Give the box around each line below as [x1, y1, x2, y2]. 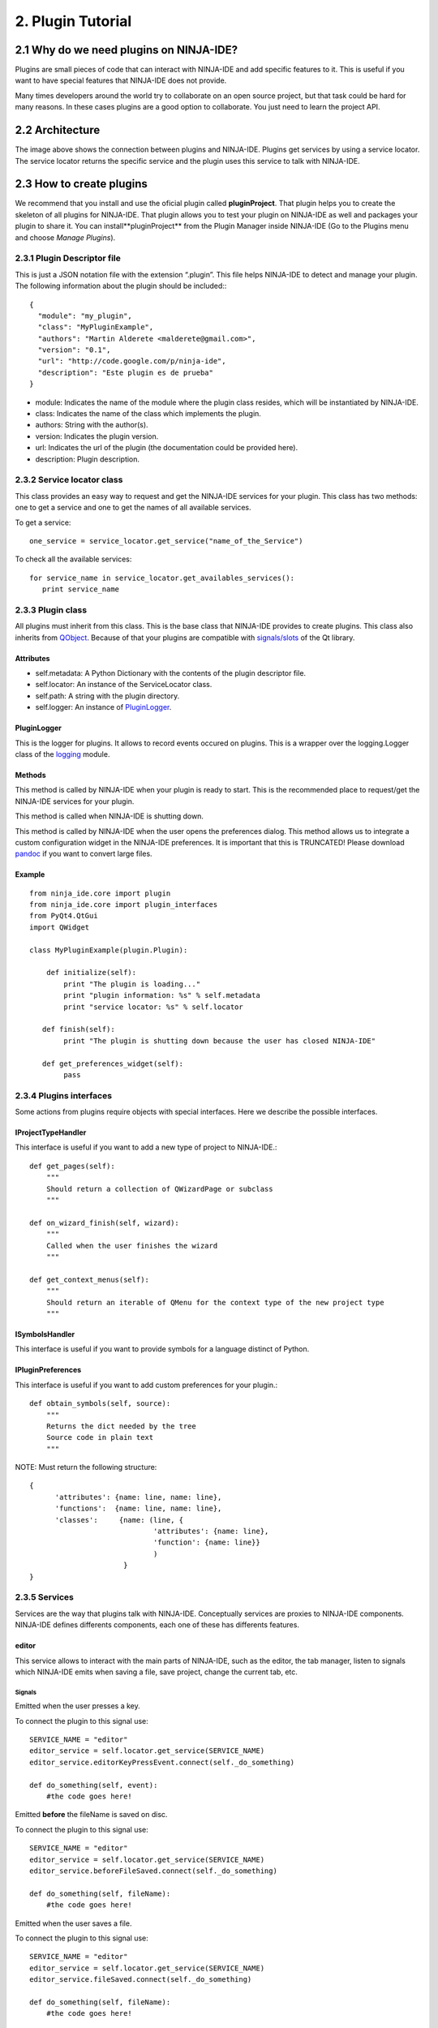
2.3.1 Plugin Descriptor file [15, 252, 122, 264]
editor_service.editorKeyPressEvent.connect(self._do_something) [29, 1757, 295, 1767]
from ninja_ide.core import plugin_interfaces [29, 900, 218, 909]
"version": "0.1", [37, 346, 111, 354]
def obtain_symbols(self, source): [29, 1399, 171, 1408]
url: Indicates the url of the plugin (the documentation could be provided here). [35, 443, 298, 453]
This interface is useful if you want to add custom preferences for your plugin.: [15, 1380, 278, 1390]
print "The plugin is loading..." [63, 979, 201, 989]
